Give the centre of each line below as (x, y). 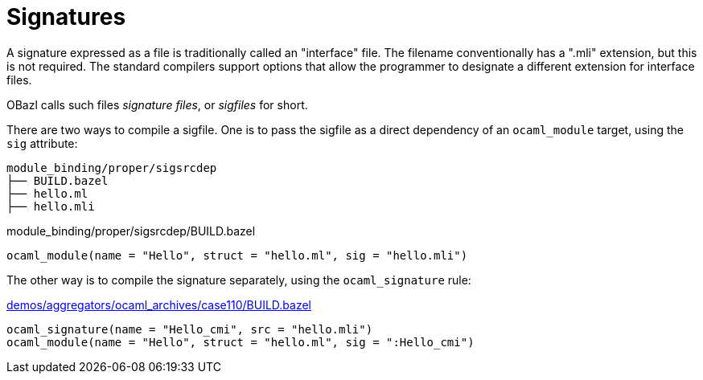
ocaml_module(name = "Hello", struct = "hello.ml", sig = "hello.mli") (237, 255)
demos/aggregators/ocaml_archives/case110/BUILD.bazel (159, 304)
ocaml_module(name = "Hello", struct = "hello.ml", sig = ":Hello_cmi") (240, 342)
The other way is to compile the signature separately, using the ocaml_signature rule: (239, 280)
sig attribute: (42, 143)
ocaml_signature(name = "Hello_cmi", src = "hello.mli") (190, 329)
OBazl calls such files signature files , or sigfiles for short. (157, 104)
